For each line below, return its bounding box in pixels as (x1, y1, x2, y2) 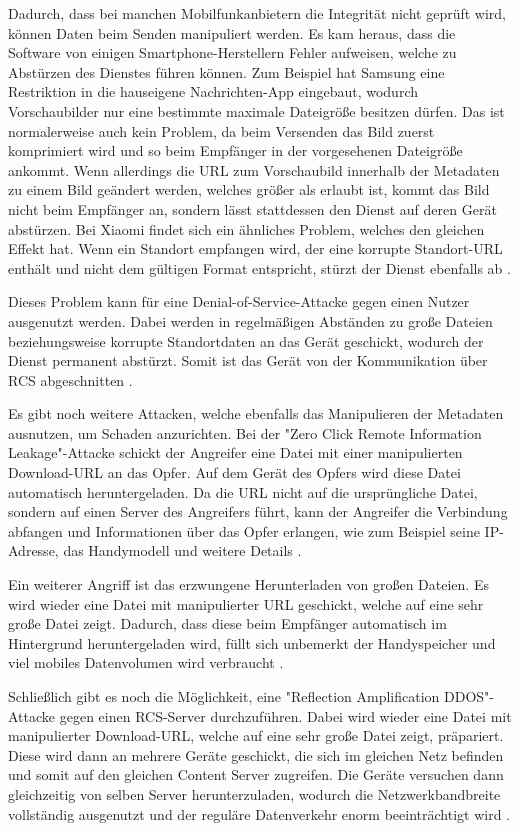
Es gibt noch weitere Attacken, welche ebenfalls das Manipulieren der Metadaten (8, 403, 504, 424)
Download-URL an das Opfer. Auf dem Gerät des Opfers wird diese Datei (8, 462, 461, 483)
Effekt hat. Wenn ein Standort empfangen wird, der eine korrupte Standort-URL (8, 238, 503, 259)
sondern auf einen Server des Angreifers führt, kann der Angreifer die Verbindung (8, 501, 508, 522)
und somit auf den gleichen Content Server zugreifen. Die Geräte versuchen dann (8, 764, 504, 785)
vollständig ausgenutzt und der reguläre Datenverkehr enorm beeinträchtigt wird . (8, 803, 510, 824)
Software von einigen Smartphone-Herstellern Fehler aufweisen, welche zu (8, 42, 457, 63)
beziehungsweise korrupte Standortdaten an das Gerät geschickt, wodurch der (8, 330, 484, 351)
